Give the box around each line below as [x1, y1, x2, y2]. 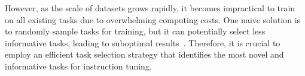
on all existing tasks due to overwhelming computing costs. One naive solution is [5, 13, 301, 26]
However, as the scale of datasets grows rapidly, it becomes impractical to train [5, 2, 295, 14]
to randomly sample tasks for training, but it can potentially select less [5, 25, 266, 37]
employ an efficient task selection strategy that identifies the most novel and [5, 48, 284, 61]
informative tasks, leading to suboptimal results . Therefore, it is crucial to [5, 36, 280, 49]
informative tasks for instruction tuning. [5, 59, 152, 72]
